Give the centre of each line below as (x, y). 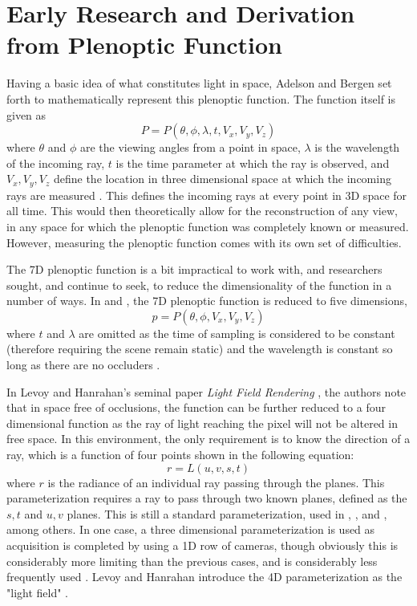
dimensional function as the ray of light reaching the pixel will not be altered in (202, 423)
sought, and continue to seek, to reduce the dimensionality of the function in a (199, 285)
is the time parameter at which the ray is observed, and (253, 163)
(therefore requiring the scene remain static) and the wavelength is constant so (200, 349)
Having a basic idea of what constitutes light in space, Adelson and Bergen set (199, 83)
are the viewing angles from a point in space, (190, 147)
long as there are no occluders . (83, 365)
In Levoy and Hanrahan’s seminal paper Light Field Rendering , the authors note (206, 391)
